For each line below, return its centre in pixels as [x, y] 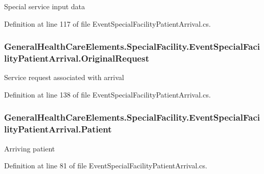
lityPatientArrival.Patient [58, 129]
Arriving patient [30, 148]
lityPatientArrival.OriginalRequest [77, 58]
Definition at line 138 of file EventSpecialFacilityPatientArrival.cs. [107, 94]
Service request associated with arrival [64, 77]
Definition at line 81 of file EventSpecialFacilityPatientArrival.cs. [106, 166]
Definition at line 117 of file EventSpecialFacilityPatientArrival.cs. [107, 23]
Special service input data [45, 6]
